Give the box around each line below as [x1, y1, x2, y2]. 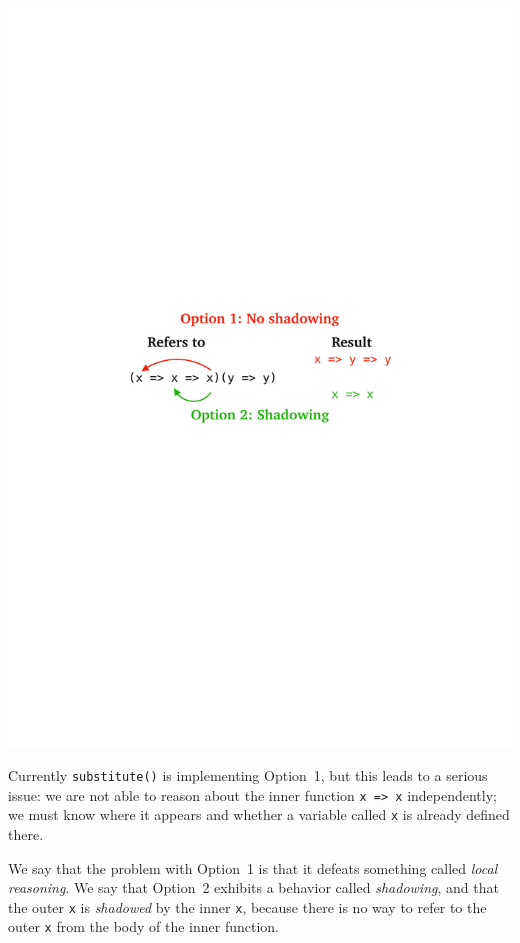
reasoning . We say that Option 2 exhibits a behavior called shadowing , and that [8, 877, 499, 898]
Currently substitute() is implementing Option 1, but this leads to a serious [8, 764, 488, 785]
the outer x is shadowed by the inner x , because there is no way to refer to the [8, 896, 487, 917]
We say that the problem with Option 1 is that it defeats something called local [8, 857, 498, 878]
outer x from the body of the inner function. [8, 916, 280, 937]
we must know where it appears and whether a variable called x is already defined [8, 804, 510, 825]
